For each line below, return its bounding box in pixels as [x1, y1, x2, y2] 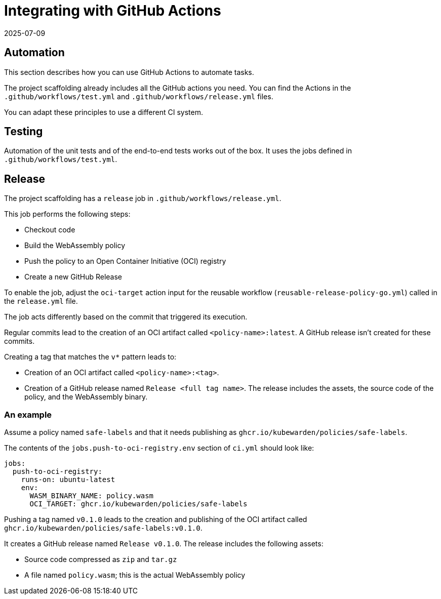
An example [4, 409, 52, 420]
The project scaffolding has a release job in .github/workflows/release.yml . [4, 194, 282, 203]
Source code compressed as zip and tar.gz [24, 555, 177, 564]
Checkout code [24, 225, 75, 234]
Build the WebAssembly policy [24, 241, 126, 250]
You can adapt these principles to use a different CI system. [4, 107, 203, 116]
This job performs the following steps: [4, 210, 131, 219]
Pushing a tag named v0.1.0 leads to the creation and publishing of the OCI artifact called [4, 515, 307, 524]
